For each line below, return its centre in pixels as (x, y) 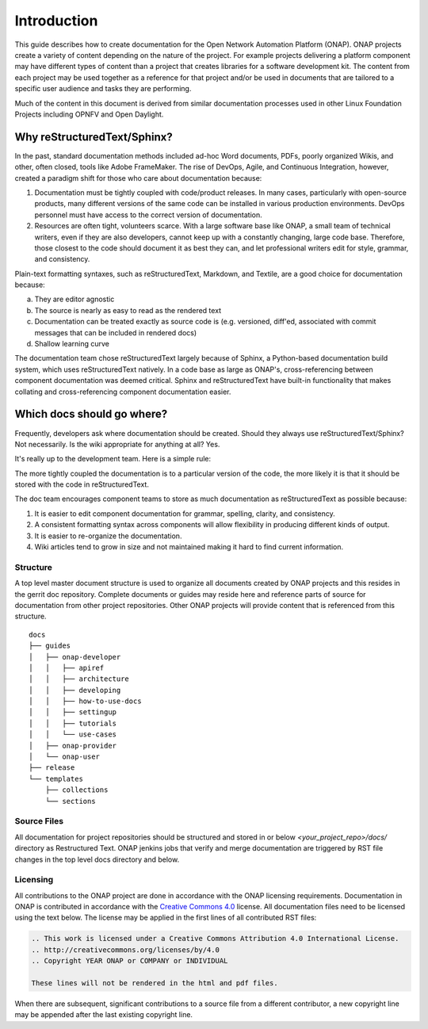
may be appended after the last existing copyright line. (104, 1015)
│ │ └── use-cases (73, 734)
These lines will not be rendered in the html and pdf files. (155, 983)
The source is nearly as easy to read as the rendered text (128, 310)
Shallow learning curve (72, 344)
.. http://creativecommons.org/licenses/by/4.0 (125, 950)
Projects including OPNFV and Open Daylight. (89, 114)
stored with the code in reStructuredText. (82, 484)
